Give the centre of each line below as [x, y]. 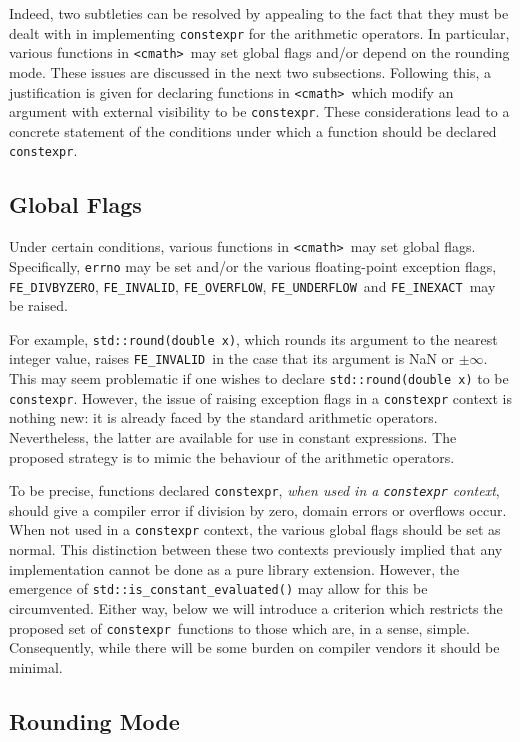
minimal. [36, 666]
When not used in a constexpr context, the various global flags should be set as [255, 529]
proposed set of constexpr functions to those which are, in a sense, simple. [239, 627]
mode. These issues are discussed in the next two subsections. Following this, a [250, 71]
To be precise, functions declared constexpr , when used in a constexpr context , [254, 490]
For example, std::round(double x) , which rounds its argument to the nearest [253, 338]
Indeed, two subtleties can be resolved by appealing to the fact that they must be [259, 13]
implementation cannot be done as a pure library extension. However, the [234, 568]
